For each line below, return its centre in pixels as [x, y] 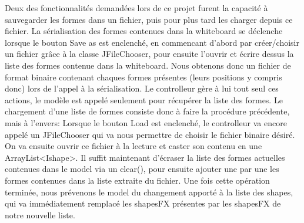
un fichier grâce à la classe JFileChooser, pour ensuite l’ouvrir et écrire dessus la [149, 54]
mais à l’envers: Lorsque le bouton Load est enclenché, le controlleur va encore [146, 122]
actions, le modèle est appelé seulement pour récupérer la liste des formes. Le [144, 99]
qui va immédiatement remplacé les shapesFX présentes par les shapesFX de [143, 203]
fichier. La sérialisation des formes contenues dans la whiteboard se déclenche [144, 31]
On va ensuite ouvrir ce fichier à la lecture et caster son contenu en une [133, 146]
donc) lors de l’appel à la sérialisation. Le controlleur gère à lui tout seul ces [142, 88]
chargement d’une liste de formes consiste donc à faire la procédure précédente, [147, 111]
